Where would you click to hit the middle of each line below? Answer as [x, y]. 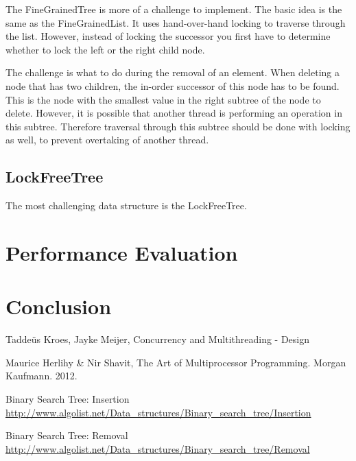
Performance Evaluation [122, 252]
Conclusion [59, 306]
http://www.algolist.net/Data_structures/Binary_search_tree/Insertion [158, 412]
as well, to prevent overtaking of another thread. [107, 140]
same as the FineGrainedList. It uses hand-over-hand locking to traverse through [176, 22]
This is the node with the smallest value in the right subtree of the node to [163, 99]
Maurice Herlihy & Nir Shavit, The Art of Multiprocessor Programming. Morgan [176, 362]
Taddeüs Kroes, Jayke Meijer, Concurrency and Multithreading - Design [158, 339]
